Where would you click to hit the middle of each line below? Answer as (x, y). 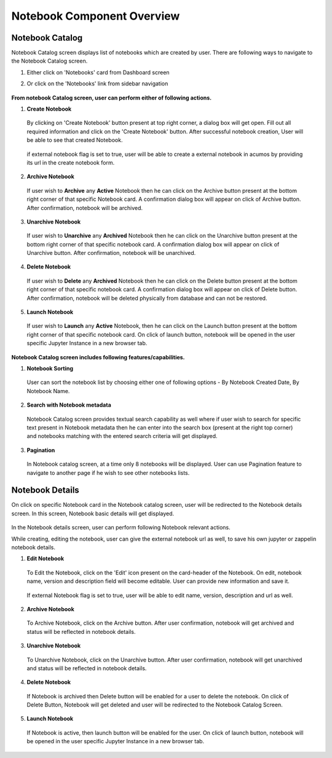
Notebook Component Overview (96, 16)
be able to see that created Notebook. (75, 140)
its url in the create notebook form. (71, 162)
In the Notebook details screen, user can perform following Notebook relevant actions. (121, 528)
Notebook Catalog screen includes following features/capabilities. (98, 357)
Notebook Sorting (50, 368)
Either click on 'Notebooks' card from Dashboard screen (98, 72)
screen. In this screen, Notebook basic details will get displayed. (93, 514)
